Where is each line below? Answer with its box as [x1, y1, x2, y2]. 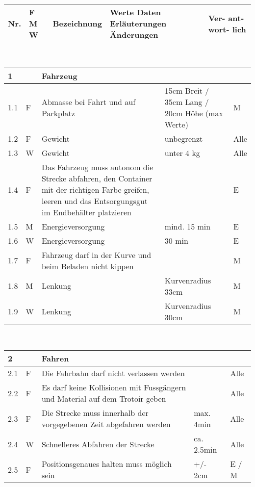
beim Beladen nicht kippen [41, 260, 134, 272]
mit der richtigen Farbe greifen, [41, 183, 149, 195]
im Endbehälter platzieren [41, 206, 131, 218]
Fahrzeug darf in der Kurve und [41, 249, 152, 260]
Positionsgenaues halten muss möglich [41, 458, 172, 470]
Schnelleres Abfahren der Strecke [41, 438, 154, 450]
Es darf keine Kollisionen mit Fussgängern [41, 382, 186, 393]
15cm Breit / [164, 84, 209, 96]
